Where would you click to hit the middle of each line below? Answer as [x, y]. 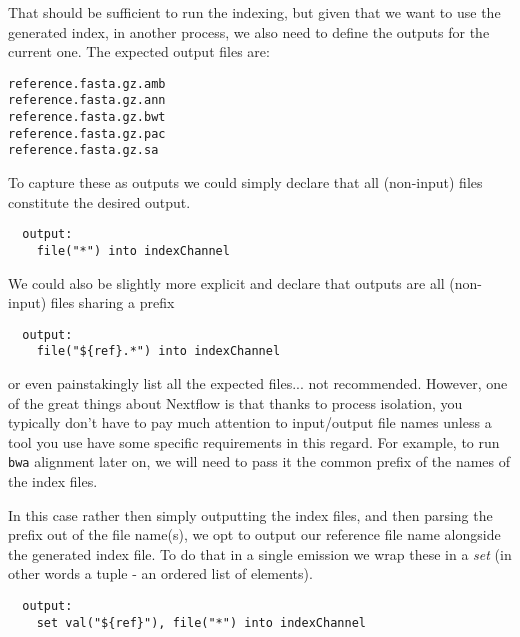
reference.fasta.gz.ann [87, 100]
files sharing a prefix [112, 302]
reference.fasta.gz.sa [83, 150]
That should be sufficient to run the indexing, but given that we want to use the [254, 12]
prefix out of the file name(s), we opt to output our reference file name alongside [254, 534]
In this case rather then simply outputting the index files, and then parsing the [250, 514]
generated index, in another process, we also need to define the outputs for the [249, 31]
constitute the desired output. [99, 201]
